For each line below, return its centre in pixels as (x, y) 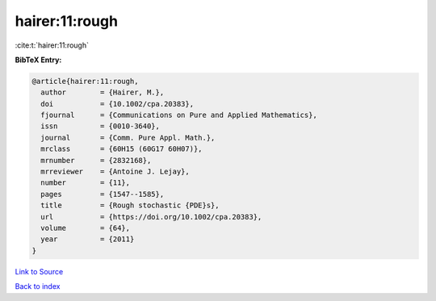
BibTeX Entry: (38, 60)
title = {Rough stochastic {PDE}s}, (130, 205)
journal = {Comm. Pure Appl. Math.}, (128, 138)
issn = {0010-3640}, (101, 126)
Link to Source (39, 271)
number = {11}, (86, 183)
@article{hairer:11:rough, (85, 81)
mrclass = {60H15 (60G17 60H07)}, (122, 149)
